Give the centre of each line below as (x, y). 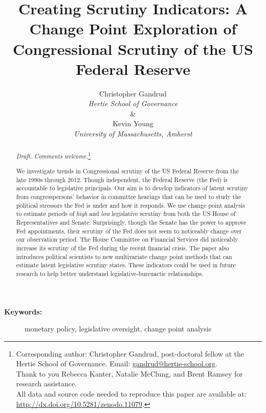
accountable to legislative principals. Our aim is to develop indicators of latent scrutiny (132, 188)
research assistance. (46, 383)
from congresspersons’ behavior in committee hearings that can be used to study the (129, 196)
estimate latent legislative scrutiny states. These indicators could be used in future (126, 265)
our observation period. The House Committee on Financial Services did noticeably (127, 239)
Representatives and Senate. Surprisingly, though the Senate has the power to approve (131, 222)
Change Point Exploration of (133, 28)
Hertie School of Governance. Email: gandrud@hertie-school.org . (117, 363)
